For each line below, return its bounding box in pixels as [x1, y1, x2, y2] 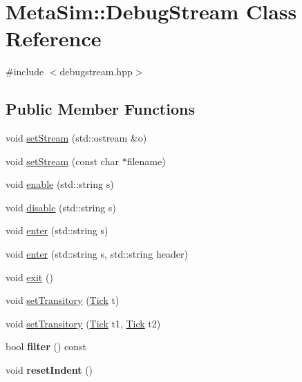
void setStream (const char [6, 153, 119, 168]
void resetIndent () [6, 363, 93, 377]
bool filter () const [6, 339, 86, 354]
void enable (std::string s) [6, 177, 114, 191]
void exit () [6, 269, 53, 284]
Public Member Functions [6, 98, 195, 120]
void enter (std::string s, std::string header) [6, 247, 188, 261]
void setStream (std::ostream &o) [6, 131, 147, 145]
